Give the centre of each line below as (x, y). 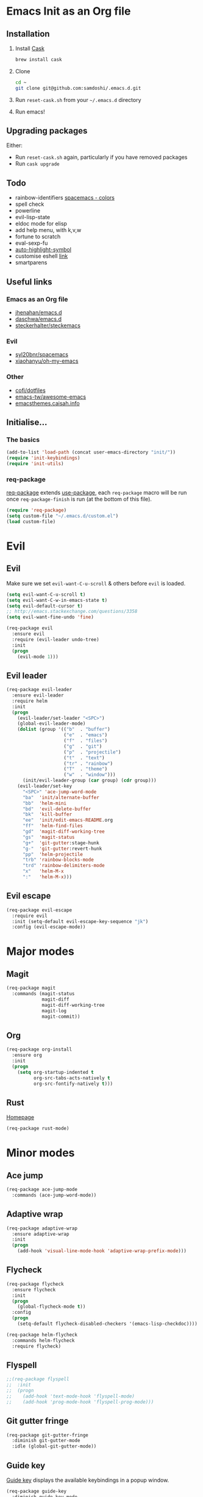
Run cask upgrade (37, 164)
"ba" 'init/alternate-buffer (61, 797)
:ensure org (27, 1055)
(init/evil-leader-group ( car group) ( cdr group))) (89, 781)
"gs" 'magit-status (48, 837)
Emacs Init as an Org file (69, 11)
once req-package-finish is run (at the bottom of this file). (79, 499)
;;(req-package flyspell (38, 1379)
